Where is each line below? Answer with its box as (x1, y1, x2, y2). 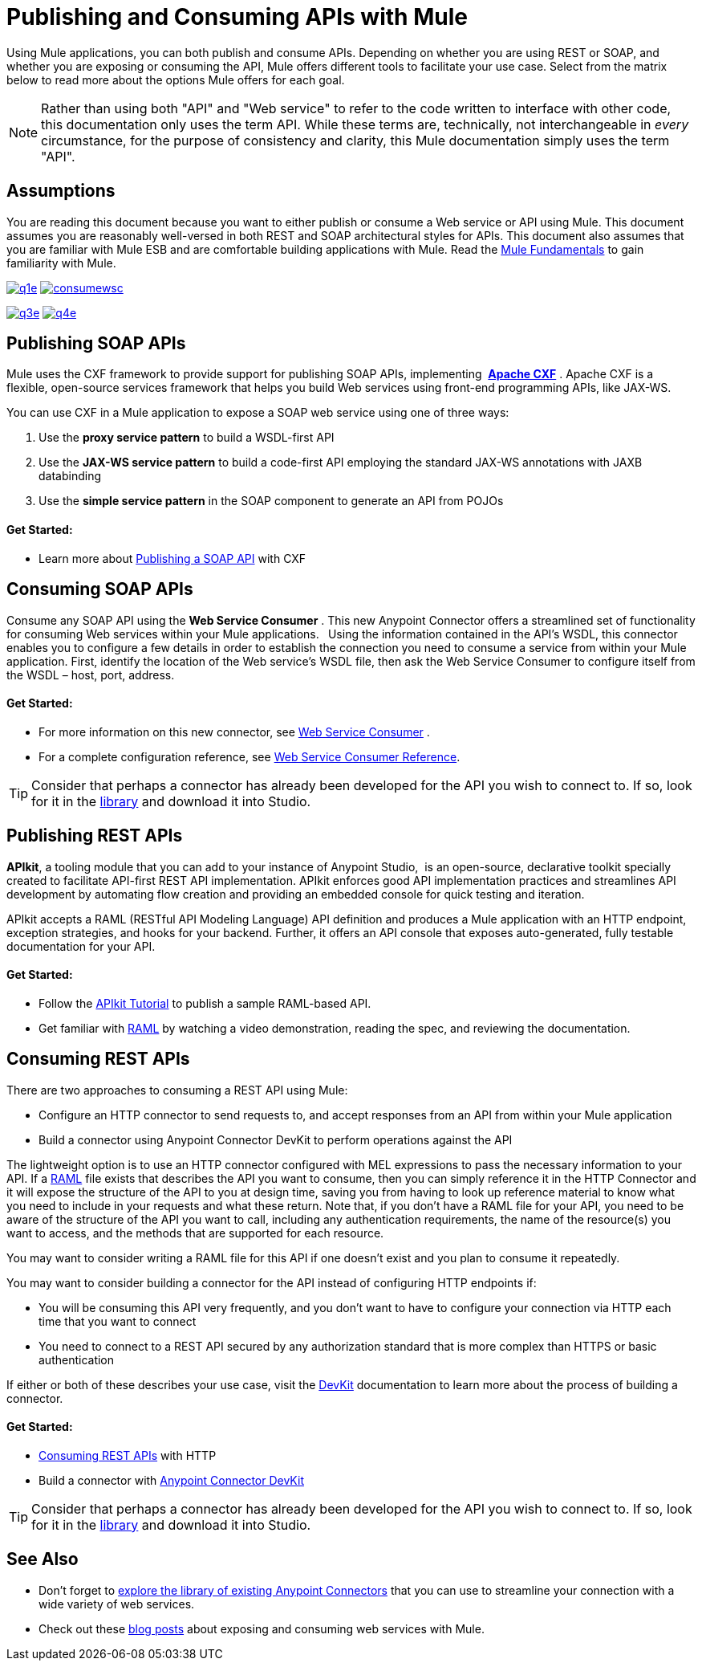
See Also (6, 1549, 79, 1570)
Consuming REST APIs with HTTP (39, 1448, 217, 1462)
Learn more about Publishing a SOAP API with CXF (39, 551, 306, 565)
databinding (39, 469, 101, 483)
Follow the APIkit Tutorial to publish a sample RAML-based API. (39, 996, 371, 1010)
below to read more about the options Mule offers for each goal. (6, 72, 345, 87)
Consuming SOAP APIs (6, 579, 193, 600)
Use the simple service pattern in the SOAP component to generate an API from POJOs (39, 494, 504, 508)
